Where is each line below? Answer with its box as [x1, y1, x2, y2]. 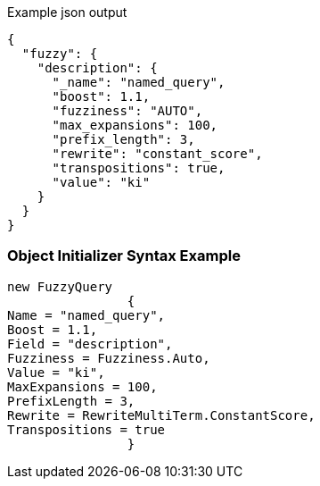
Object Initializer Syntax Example [7, 247, 241, 265]
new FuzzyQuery [7, 279, 113, 294]
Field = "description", [7, 336, 173, 351]
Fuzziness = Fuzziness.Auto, [7, 350, 210, 365]
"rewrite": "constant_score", [52, 147, 263, 161]
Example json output [7, 4, 127, 20]
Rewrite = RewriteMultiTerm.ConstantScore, [7, 407, 316, 423]
